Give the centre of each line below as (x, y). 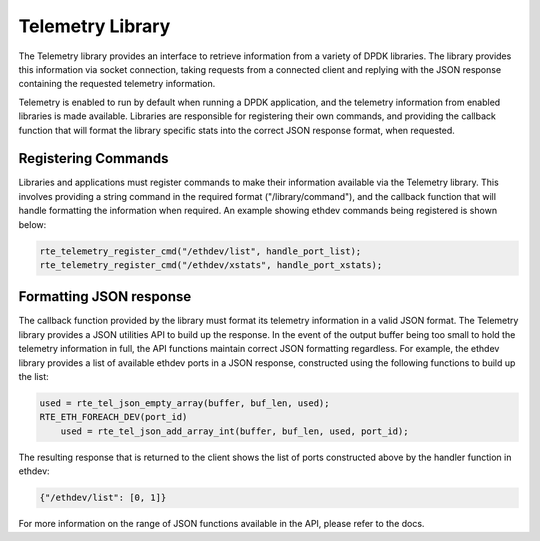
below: (32, 224)
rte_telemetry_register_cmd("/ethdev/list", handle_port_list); (200, 251)
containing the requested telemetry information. (117, 84)
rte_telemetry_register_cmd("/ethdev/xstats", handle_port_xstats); (211, 264)
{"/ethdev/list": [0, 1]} (103, 498)
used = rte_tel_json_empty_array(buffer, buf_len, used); (184, 403)
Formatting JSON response (105, 296)
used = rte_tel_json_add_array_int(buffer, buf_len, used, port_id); (234, 431)
